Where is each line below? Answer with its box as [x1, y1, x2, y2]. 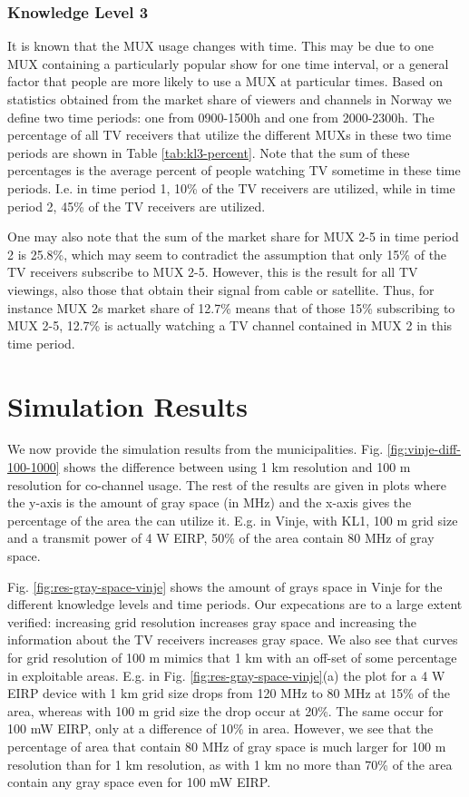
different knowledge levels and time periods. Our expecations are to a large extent [7, 595, 463, 614]
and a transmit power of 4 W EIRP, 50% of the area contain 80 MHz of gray [7, 528, 435, 547]
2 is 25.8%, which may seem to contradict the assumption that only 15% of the [7, 244, 447, 263]
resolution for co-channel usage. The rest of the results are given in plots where [7, 475, 447, 494]
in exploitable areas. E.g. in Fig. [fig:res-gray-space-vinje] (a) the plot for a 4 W [7, 665, 445, 684]
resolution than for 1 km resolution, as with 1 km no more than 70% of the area [7, 754, 453, 773]
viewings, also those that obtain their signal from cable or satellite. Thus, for [7, 280, 435, 299]
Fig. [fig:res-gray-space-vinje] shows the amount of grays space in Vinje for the [7, 576, 443, 595]
